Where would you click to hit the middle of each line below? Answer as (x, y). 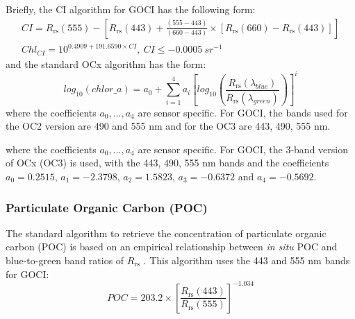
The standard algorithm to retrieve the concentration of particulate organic (166, 233)
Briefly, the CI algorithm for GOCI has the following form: (131, 9)
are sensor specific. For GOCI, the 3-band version (243, 149)
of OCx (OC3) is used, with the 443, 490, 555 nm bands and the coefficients (167, 163)
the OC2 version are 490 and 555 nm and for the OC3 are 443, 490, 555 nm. (168, 126)
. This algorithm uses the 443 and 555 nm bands (247, 260)
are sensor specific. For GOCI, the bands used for (243, 112)
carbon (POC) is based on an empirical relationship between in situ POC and (172, 247)
